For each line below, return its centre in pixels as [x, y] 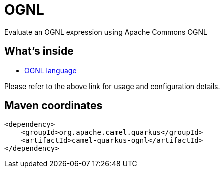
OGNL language [50, 70]
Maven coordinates [53, 106]
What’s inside [39, 51]
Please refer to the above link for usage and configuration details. [112, 86]
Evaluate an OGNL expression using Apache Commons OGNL [106, 32]
